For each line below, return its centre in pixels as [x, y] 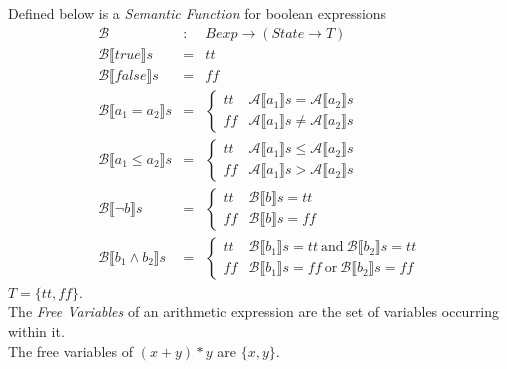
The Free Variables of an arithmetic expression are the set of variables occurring [254, 311]
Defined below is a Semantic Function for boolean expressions [197, 13]
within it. [36, 331]
